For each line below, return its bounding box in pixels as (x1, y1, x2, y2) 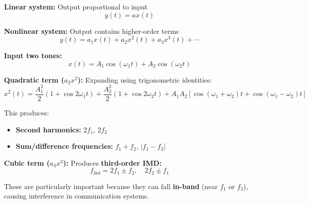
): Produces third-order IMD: (63, 157, 162, 168)
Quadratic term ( (4, 74, 64, 85)
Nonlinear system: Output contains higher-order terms (4, 25, 179, 36)
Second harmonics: (15, 124, 81, 134)
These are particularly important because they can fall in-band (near (4, 181, 218, 191)
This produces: (4, 107, 49, 118)
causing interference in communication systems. (4, 191, 149, 201)
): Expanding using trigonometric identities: (77, 74, 212, 85)
